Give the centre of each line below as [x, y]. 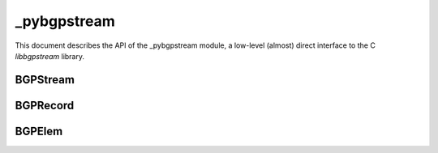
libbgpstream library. [50, 56]
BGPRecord [45, 105]
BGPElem [39, 131]
